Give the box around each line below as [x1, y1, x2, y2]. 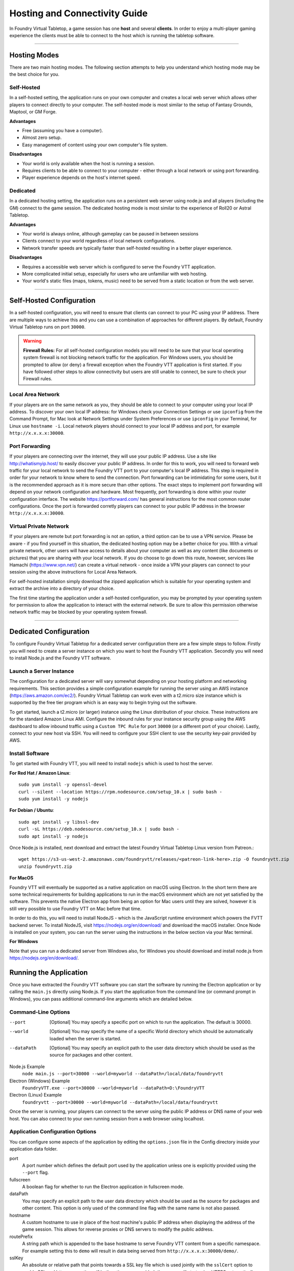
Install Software [9, 750, 49, 757]
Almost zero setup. [22, 135, 62, 141]
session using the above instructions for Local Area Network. [9, 569, 137, 575]
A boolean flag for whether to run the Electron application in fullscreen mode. [22, 1184, 184, 1190]
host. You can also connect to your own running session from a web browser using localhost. [9, 1115, 205, 1122]
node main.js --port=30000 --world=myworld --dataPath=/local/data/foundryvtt [22, 1071, 224, 1077]
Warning [23, 338, 42, 344]
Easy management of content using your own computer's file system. [22, 141, 168, 147]
